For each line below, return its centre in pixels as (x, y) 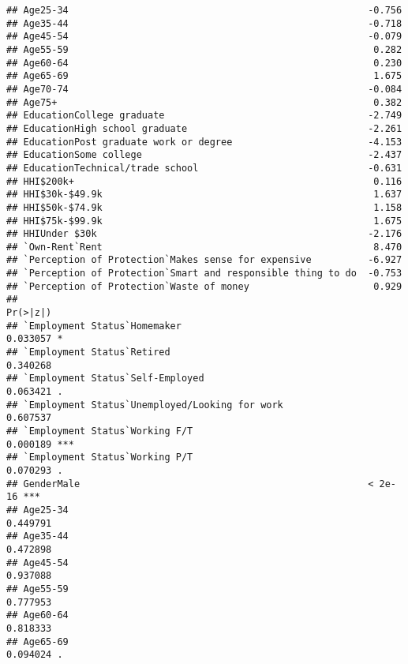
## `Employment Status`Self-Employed (105, 379)
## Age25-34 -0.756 (204, 10)
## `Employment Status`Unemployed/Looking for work (145, 405)
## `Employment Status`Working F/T (100, 431)
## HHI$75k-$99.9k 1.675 (204, 221)
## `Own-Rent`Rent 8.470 (204, 247)
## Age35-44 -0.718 (204, 23)
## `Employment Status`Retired (88, 353)
